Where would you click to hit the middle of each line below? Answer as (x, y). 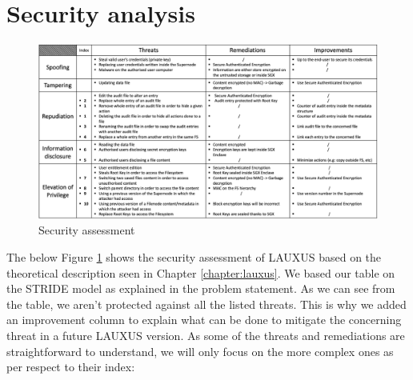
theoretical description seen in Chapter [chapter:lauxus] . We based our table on (201, 272)
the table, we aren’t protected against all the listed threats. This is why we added (206, 304)
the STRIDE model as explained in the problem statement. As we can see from (201, 288)
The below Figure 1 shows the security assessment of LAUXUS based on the (194, 256)
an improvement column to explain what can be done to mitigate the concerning (204, 320)
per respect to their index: (71, 367)
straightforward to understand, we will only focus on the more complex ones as (200, 351)
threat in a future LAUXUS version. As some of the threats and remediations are (206, 335)
